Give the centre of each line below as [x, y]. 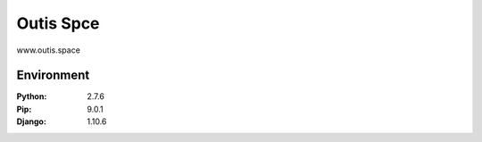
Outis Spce [58, 23]
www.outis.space [48, 50]
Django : [31, 121]
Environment [53, 75]
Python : [32, 96]
